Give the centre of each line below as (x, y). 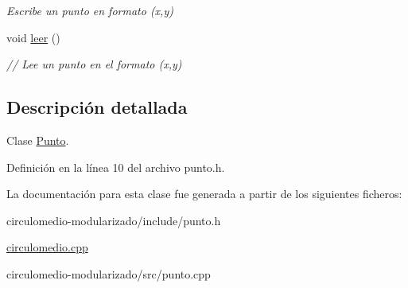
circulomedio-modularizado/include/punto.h (114, 220)
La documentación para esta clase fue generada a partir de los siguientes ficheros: (204, 194)
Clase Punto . (38, 140)
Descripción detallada (97, 107)
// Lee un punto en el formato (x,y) (94, 64)
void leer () (33, 37)
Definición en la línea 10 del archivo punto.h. (116, 167)
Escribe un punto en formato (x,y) (90, 10)
